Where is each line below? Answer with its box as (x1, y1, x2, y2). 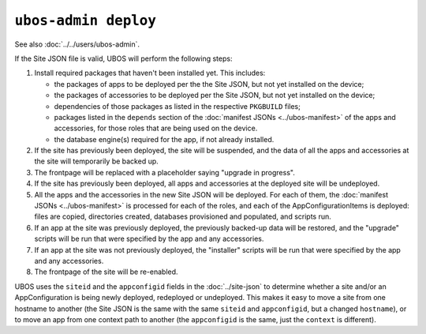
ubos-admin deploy (14, 12, 157, 29)
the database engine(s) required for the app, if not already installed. (54, 134, 275, 144)
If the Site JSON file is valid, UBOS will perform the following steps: (14, 54, 233, 63)
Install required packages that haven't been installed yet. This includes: (34, 68, 266, 78)
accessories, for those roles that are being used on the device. (54, 123, 258, 133)
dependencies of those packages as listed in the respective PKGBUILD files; (54, 101, 301, 111)
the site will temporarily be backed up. (34, 156, 159, 166)
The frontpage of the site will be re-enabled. (34, 267, 178, 276)
